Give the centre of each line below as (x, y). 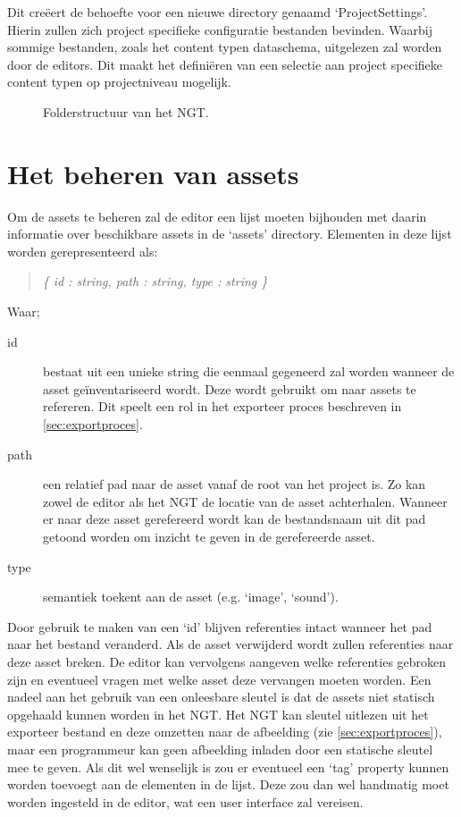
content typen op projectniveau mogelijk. (119, 82)
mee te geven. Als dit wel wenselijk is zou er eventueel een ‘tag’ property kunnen (228, 766)
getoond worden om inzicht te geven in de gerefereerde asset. (209, 536)
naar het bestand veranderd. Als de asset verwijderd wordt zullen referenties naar (230, 644)
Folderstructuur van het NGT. (126, 111)
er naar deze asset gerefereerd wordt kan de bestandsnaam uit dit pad (235, 519)
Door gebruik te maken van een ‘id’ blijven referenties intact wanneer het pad (220, 626)
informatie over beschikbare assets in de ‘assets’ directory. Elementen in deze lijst (230, 234)
